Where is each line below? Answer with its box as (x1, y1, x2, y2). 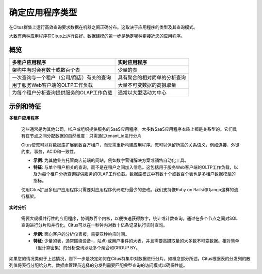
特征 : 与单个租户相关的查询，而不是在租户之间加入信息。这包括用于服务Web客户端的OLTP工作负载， (33, 164, 234, 170)
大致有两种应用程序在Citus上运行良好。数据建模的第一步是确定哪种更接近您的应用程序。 (9, 33, 185, 39)
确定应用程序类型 (9, 7, 78, 18)
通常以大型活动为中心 (117, 89, 167, 96)
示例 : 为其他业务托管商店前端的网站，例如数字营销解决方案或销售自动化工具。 (33, 157, 189, 163)
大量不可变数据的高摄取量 (117, 81, 177, 88)
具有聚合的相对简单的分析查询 (117, 74, 186, 81)
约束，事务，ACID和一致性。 (21, 148, 79, 154)
